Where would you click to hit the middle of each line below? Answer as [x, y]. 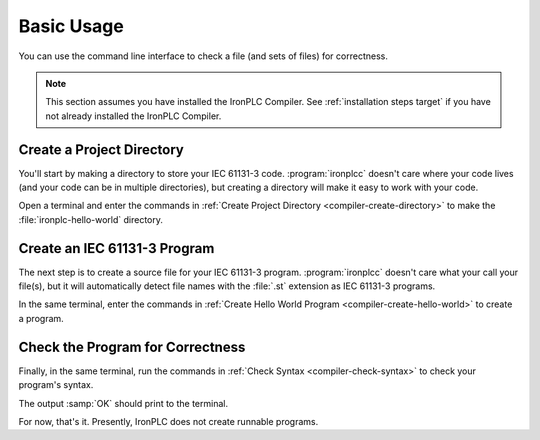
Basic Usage [71, 26]
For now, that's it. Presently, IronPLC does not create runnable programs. [168, 421]
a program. [41, 318]
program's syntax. [56, 385]
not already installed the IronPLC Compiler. [133, 116]
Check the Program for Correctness [132, 346]
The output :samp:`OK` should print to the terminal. [123, 403]
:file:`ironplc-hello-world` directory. [91, 219]
